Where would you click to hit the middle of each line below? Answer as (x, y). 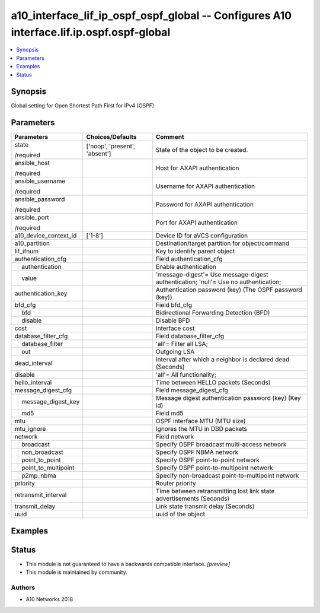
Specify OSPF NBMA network (197, 452)
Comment (170, 137)
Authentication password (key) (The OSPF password (229, 290)
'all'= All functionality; (186, 375)
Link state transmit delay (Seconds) (205, 506)
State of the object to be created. (202, 150)
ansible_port (32, 218)
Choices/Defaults (111, 137)
